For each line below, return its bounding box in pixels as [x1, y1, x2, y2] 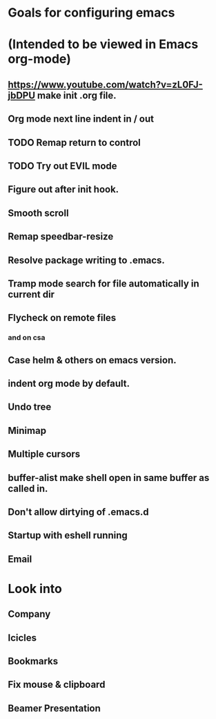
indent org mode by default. [8, 377, 130, 389]
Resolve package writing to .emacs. [8, 254, 165, 266]
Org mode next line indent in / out [8, 113, 155, 125]
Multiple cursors [8, 448, 81, 460]
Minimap [8, 424, 47, 437]
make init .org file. [37, 89, 117, 101]
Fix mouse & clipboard [8, 679, 106, 691]
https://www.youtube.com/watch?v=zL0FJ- [8, 78, 203, 91]
